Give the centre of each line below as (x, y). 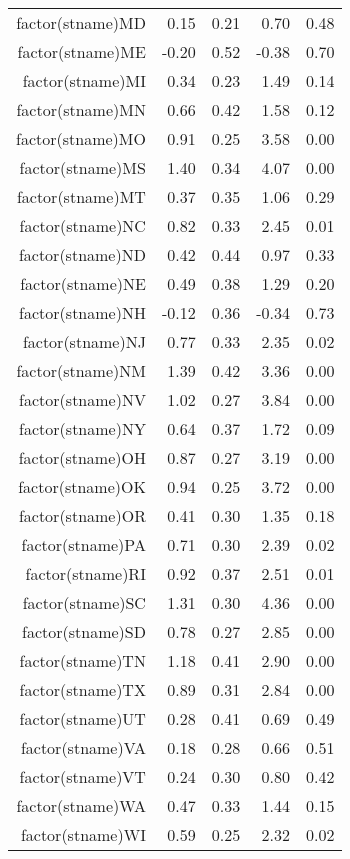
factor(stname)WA (81, 805)
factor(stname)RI (85, 573)
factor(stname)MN (81, 109)
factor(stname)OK (82, 486)
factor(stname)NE (83, 283)
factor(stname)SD (84, 631)
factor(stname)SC (84, 602)
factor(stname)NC (82, 225)
